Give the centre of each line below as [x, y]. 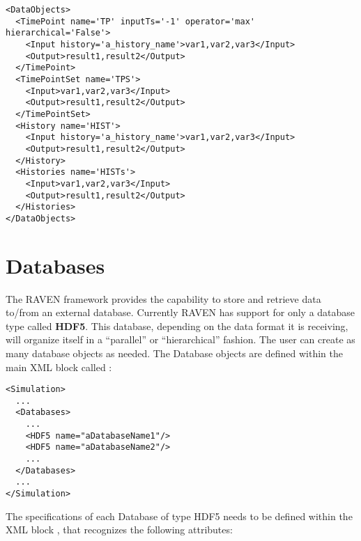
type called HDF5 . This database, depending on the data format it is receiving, [177, 326]
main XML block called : [59, 367]
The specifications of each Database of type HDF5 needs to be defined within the [179, 516]
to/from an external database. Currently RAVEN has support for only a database [180, 312]
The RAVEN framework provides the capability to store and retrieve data [163, 298]
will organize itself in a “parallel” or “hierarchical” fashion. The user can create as [180, 339]
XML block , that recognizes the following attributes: [119, 530]
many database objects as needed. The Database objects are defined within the [174, 353]
